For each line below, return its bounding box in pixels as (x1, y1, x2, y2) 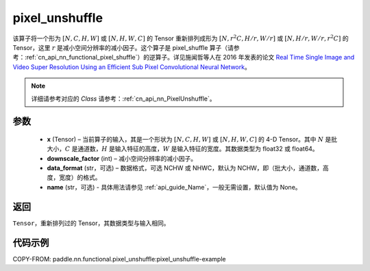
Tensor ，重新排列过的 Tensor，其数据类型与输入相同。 (12, 219, 170, 227)
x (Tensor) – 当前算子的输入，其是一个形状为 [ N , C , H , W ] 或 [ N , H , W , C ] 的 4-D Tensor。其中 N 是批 (47, 135, 338, 143)
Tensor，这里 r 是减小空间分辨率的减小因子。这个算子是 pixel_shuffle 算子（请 (12, 43, 234, 51)
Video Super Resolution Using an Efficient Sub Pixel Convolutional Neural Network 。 (12, 62, 251, 71)
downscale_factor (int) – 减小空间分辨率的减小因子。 (47, 154, 197, 162)
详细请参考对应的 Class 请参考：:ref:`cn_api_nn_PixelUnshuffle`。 (31, 94, 216, 103)
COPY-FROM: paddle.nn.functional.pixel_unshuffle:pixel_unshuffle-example (12, 255, 226, 263)
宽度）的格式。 (58, 173, 101, 181)
